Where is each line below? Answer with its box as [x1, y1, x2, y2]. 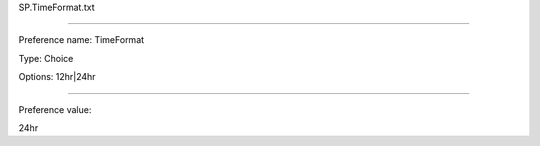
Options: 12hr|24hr [18, 71, 96, 83]
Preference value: [18, 103, 92, 115]
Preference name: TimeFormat [18, 34, 145, 46]
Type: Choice [18, 52, 74, 64]
